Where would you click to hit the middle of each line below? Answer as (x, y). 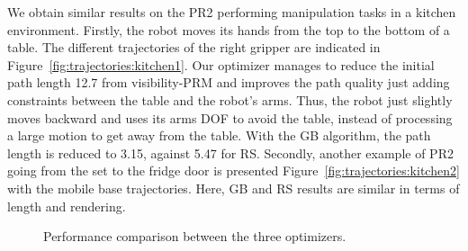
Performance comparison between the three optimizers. (195, 236)
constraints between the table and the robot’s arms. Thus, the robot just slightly (230, 99)
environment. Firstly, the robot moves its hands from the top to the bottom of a (229, 29)
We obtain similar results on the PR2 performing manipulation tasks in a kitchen (232, 12)
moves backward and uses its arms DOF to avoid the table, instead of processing (230, 117)
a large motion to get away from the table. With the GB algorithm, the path (219, 135)
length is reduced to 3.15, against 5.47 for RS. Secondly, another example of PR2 (230, 152)
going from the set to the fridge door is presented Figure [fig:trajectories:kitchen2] (234, 170)
